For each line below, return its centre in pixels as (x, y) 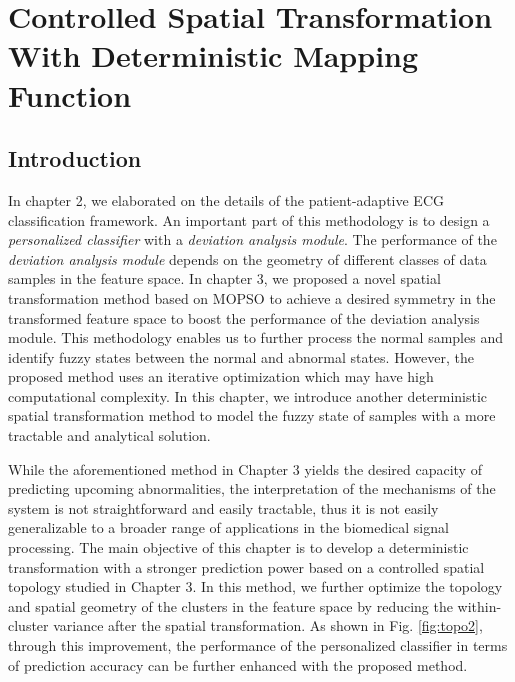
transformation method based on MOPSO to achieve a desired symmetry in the (252, 297)
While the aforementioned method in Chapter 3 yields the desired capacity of (245, 468)
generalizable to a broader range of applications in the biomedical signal (228, 527)
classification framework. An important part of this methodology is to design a (249, 219)
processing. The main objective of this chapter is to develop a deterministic (238, 547)
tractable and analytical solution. (109, 435)
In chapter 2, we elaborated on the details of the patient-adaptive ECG (226, 199)
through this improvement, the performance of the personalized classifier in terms (258, 645)
